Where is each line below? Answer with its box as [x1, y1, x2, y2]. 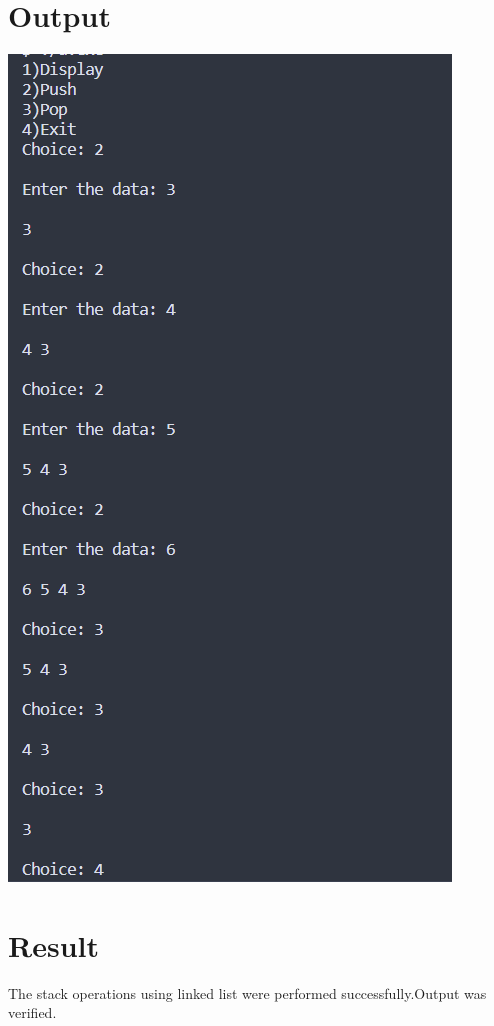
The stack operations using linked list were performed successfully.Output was [8, 982, 487, 1003]
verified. [8, 1002, 57, 1023]
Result [8, 924, 99, 965]
